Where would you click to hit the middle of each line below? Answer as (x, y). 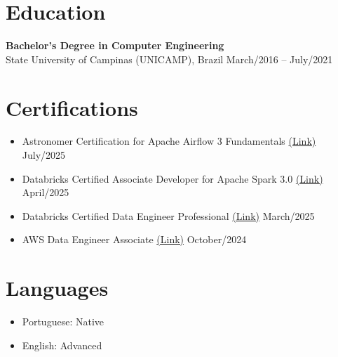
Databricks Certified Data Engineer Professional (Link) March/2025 (168, 215)
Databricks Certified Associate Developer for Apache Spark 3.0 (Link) (173, 178)
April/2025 (46, 192)
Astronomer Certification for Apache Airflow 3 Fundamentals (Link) (169, 141)
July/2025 (44, 155)
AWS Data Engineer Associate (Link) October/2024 (134, 239)
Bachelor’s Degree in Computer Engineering (115, 45)
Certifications (72, 107)
